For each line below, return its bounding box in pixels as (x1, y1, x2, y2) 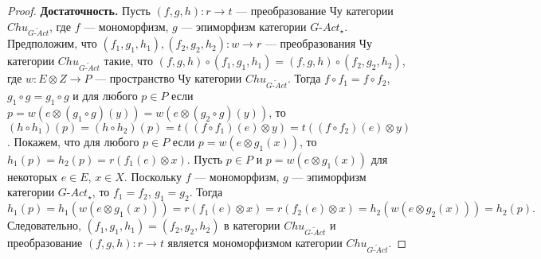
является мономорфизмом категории (167, 234, 343, 251)
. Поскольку (123, 168, 182, 184)
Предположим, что (7, 35, 97, 52)
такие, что (104, 52, 154, 69)
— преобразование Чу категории (236, 2, 394, 18)
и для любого (73, 87, 138, 104)
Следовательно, (7, 217, 81, 234)
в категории (224, 217, 280, 234)
